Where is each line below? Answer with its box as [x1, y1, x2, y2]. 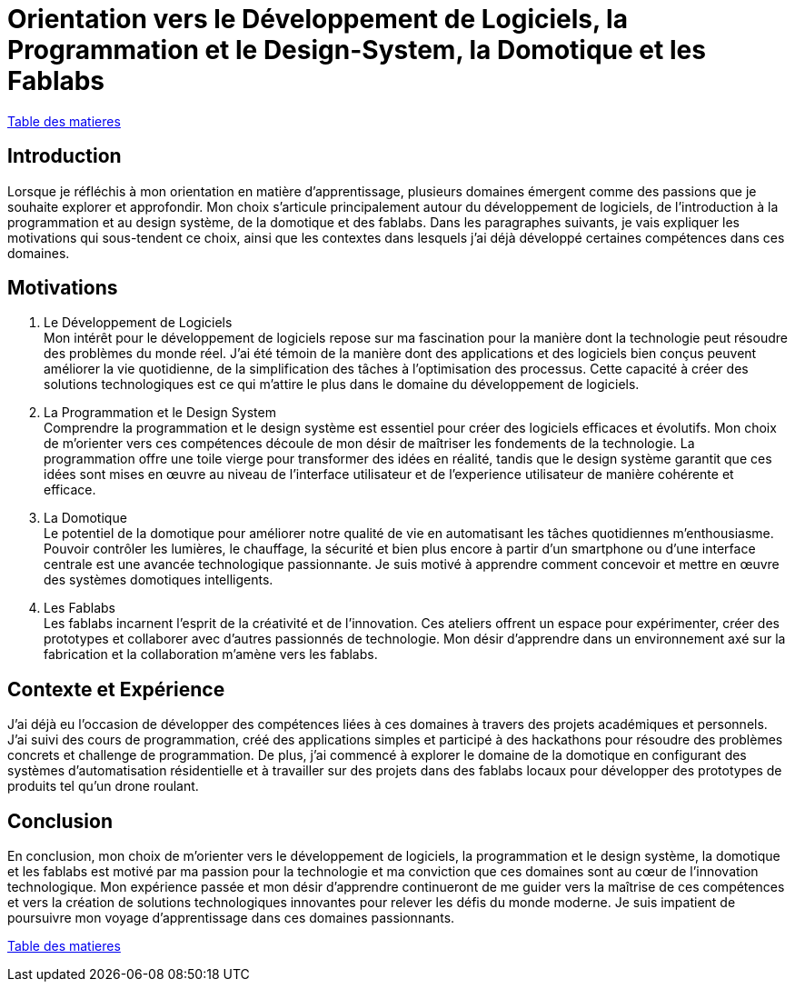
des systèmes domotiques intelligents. [44, 572, 273, 588]
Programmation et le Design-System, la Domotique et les [7, 35, 706, 65]
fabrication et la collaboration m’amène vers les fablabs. [44, 646, 378, 663]
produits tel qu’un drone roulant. [7, 778, 199, 794]
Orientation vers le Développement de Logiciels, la [7, 4, 628, 35]
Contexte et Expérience [7, 677, 225, 701]
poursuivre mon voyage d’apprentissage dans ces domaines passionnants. [7, 910, 455, 926]
